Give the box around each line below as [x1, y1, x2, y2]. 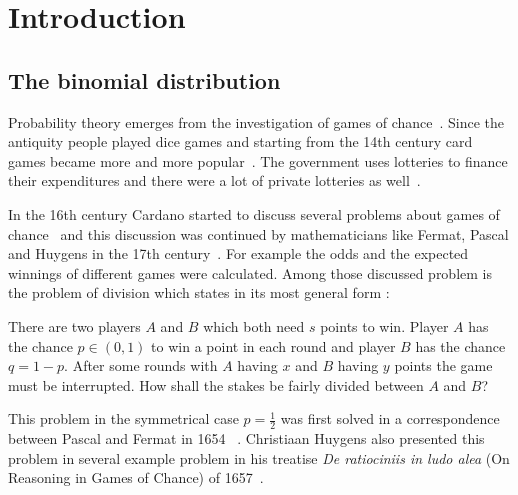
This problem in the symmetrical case [8, 408, 239, 429]
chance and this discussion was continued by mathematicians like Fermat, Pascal [8, 223, 509, 244]
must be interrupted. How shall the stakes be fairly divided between [8, 374, 424, 395]
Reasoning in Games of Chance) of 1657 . [8, 467, 264, 488]
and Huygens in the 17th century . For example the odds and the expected [8, 243, 469, 264]
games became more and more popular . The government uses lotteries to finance [8, 150, 508, 171]
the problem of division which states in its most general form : [8, 282, 390, 303]
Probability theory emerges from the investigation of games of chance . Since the [8, 111, 505, 132]
